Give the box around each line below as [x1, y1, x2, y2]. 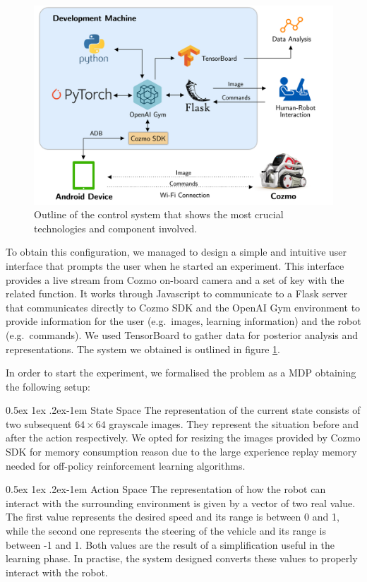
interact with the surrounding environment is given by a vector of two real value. [6, 495, 356, 510]
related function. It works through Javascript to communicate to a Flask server [6, 286, 348, 301]
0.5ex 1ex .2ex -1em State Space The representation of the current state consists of [6, 403, 361, 417]
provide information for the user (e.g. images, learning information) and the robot [6, 314, 361, 328]
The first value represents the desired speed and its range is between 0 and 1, [6, 509, 339, 524]
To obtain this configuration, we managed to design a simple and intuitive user [6, 244, 347, 259]
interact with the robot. [6, 564, 108, 579]
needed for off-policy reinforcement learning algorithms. [6, 458, 246, 473]
